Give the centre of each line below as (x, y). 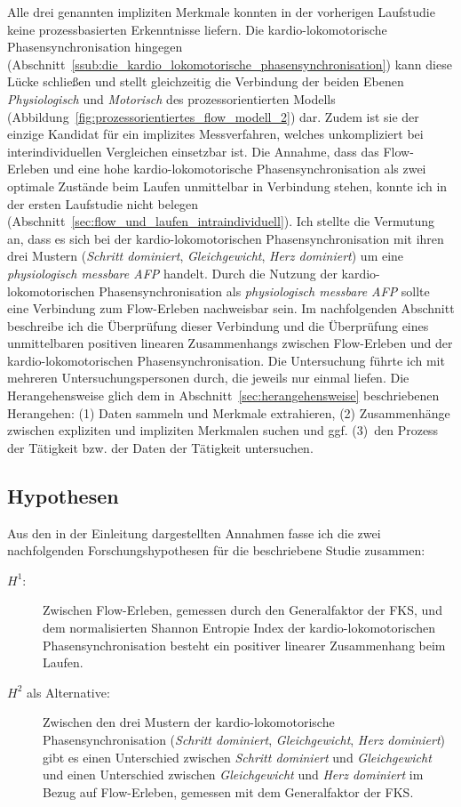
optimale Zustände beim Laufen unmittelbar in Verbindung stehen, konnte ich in (227, 186)
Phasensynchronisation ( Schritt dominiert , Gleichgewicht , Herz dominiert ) (244, 739)
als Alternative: (68, 692)
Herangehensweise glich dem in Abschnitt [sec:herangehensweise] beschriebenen (223, 395)
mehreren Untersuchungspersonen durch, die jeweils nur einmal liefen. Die (208, 378)
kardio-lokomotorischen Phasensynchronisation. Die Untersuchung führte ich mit (226, 360)
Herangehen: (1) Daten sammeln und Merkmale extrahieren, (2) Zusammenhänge (229, 412)
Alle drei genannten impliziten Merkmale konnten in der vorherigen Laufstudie (221, 12)
